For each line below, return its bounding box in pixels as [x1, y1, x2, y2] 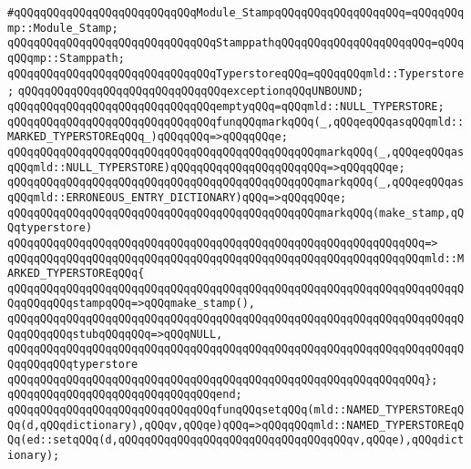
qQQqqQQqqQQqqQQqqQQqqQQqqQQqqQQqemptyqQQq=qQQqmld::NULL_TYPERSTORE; [7, 99, 445, 113]
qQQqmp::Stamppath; [7, 51, 125, 65]
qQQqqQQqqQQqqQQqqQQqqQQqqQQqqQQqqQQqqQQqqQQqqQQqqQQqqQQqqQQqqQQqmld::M [7, 251, 465, 265]
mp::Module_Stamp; [7, 21, 118, 35]
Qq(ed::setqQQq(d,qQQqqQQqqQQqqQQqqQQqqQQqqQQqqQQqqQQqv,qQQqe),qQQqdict [7, 433, 465, 447]
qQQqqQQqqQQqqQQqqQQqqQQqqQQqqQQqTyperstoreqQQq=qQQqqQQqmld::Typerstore [7, 66, 465, 80]
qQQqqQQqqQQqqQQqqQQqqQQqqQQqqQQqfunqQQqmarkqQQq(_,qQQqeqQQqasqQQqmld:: [7, 115, 465, 128]
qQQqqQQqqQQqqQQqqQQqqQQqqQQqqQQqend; [7, 388, 242, 402]
